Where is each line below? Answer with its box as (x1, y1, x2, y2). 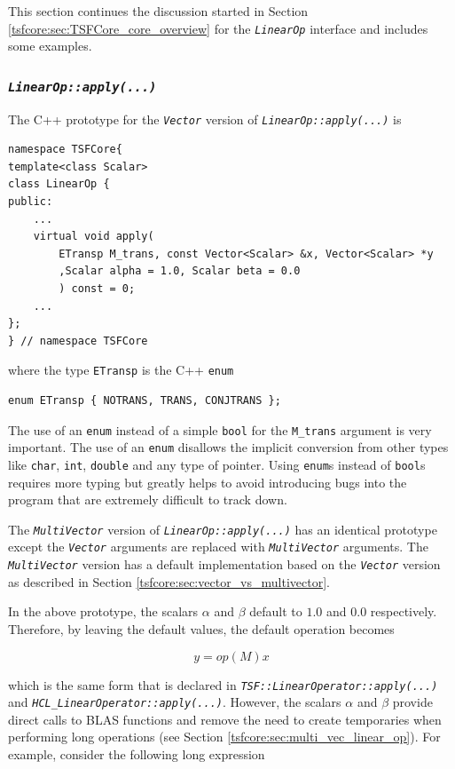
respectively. (370, 602, 437, 621)
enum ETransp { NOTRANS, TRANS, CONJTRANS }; (8, 394, 281, 408)
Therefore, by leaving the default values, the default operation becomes (8, 619, 395, 638)
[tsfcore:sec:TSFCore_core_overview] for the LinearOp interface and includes (8, 19, 428, 37)
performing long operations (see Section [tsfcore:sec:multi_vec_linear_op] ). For (8, 727, 441, 746)
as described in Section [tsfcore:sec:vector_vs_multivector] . (8, 572, 330, 591)
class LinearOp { (8, 178, 110, 191)
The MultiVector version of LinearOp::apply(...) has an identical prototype (8, 519, 437, 538)
